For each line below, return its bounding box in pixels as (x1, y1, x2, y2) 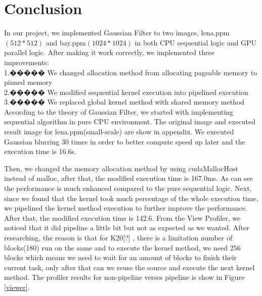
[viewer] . (4, 281, 30, 292)
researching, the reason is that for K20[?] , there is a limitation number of (4, 232, 233, 242)
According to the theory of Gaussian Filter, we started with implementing (4, 106, 233, 117)
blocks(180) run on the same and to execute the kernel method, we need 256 (4, 242, 241, 253)
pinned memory (4, 77, 53, 87)
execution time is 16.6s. (4, 146, 76, 157)
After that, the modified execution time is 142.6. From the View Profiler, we (4, 212, 241, 223)
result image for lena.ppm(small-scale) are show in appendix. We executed (4, 126, 234, 137)
